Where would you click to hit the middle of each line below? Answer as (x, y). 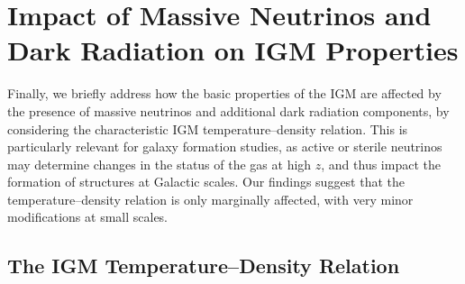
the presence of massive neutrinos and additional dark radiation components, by (228, 110)
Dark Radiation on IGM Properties (233, 50)
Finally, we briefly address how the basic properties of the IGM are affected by (224, 93)
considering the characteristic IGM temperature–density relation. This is (208, 128)
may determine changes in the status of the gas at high (160, 164)
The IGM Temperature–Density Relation (204, 266)
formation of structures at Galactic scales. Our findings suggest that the (206, 182)
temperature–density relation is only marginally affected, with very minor (210, 199)
